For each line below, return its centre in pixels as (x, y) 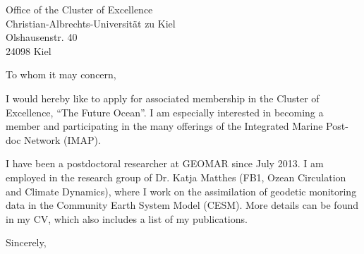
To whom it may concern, (61, 74)
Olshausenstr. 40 (42, 37)
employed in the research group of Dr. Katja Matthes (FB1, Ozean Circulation (176, 177)
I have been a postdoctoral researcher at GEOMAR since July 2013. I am (165, 163)
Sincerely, (26, 242)
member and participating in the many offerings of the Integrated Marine (164, 126)
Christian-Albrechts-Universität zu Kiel (91, 23)
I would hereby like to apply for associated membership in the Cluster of (163, 98)
